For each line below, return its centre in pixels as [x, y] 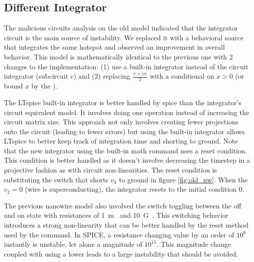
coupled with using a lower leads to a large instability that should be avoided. [121, 253]
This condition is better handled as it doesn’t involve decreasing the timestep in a [127, 160]
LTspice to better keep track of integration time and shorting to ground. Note [121, 141]
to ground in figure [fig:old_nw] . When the [183, 179]
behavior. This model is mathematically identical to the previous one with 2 [118, 56]
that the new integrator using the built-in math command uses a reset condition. [126, 150]
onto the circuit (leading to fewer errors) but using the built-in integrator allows [125, 131]
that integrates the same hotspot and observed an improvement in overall [114, 47]
